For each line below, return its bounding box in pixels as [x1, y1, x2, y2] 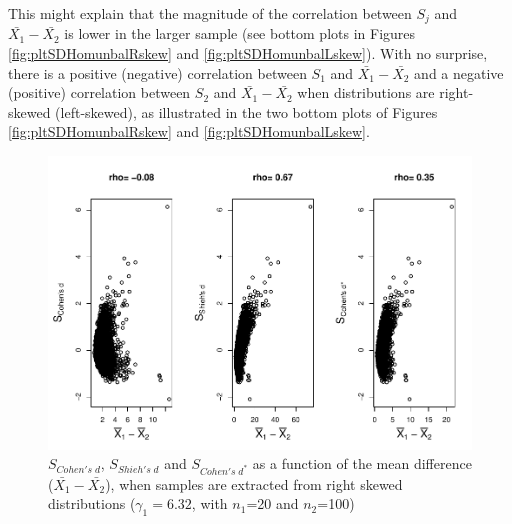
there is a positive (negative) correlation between [8, 62, 307, 83]
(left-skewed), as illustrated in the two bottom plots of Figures [55, 101, 438, 122]
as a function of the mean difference [252, 453, 472, 474]
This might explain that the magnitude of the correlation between [8, 3, 412, 23]
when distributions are [297, 82, 435, 103]
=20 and [246, 493, 299, 514]
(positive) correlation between [8, 82, 191, 103]
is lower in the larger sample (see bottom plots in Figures [64, 23, 416, 44]
